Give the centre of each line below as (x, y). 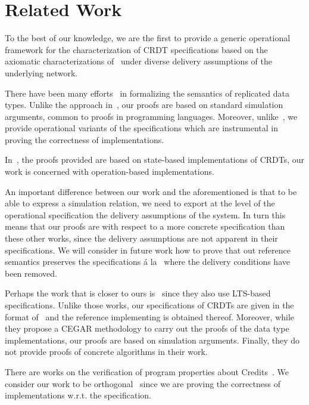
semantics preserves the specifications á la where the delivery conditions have (147, 262)
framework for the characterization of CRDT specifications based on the (136, 49)
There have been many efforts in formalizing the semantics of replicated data (147, 93)
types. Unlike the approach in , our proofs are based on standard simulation (144, 105)
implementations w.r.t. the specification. (78, 395)
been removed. (31, 273)
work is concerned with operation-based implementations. (110, 171)
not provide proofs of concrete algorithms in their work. (106, 352)
